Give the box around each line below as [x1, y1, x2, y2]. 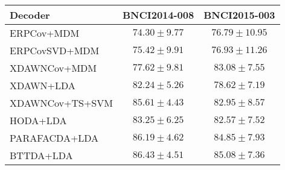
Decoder [10, 8, 50, 22]
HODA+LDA [10, 113, 67, 127]
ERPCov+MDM [10, 26, 80, 40]
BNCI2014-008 [122, 8, 194, 22]
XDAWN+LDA [10, 78, 75, 92]
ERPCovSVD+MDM [10, 43, 100, 57]
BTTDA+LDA [10, 148, 73, 162]
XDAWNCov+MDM [10, 61, 97, 75]
